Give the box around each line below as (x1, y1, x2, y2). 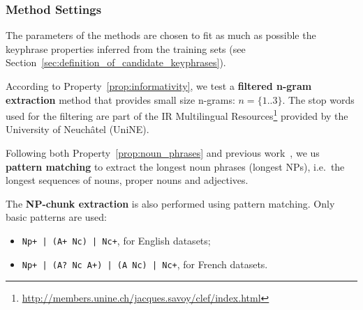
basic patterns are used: (6, 210, 107, 224)
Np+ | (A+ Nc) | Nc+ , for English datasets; (22, 233, 211, 247)
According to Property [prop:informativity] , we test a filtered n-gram (6, 79, 312, 93)
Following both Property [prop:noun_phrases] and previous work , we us (6, 146, 320, 160)
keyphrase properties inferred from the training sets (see (6, 41, 246, 56)
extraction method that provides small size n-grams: (6, 92, 235, 107)
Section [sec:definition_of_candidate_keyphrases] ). (6, 55, 226, 70)
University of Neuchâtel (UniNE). (6, 122, 149, 137)
